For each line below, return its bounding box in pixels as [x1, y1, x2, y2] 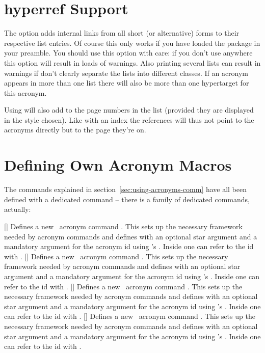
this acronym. [4, 87, 47, 98]
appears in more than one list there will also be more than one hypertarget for [4, 77, 249, 88]
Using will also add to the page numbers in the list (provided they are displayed [4, 104, 254, 115]
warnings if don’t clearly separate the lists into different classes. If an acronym [4, 67, 249, 78]
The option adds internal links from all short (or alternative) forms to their [4, 28, 240, 38]
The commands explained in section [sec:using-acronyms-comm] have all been [4, 184, 247, 195]
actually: [4, 204, 31, 214]
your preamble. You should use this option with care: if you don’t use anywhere [4, 47, 253, 58]
